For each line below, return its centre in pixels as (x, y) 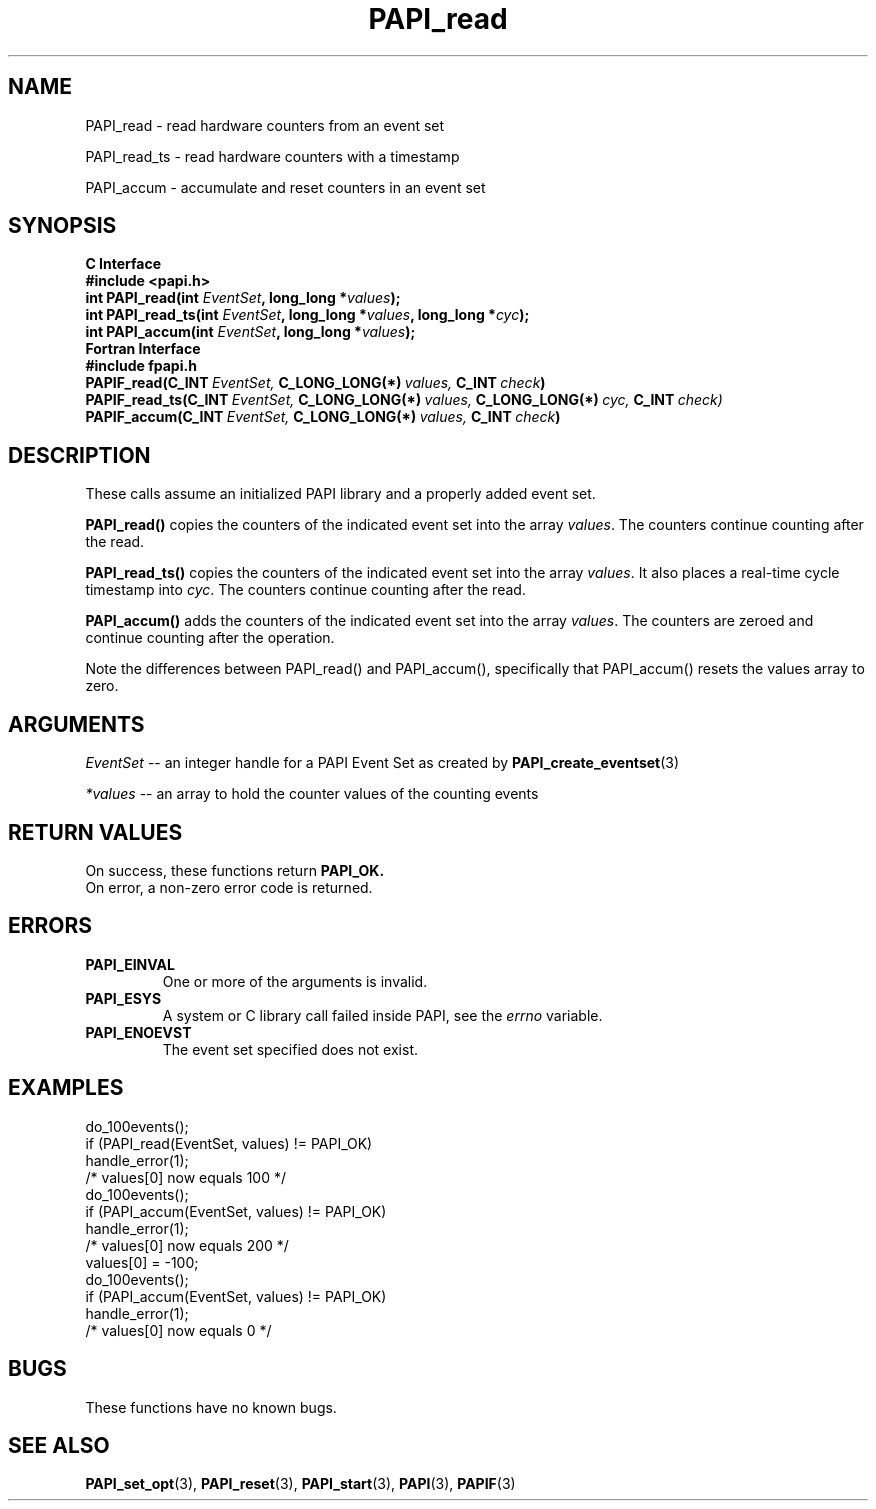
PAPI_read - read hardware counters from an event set (265, 125)
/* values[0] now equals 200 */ (187, 1245)
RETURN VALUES (95, 832)
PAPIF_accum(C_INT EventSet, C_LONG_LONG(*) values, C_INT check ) (323, 417)
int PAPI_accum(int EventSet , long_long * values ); (250, 332)
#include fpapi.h (141, 366)
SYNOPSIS (62, 226)
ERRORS (50, 926)
